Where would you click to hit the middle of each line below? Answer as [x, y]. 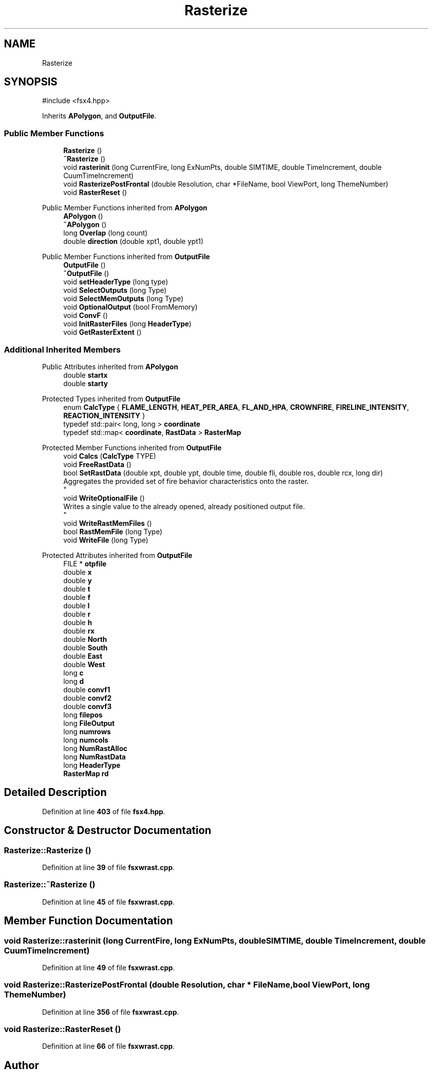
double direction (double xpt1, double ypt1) [133, 241]
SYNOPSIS [31, 82]
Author [21, 1065]
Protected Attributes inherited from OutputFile [117, 555]
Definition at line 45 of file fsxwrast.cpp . [108, 902]
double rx [79, 631]
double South [86, 647]
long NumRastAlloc [95, 748]
